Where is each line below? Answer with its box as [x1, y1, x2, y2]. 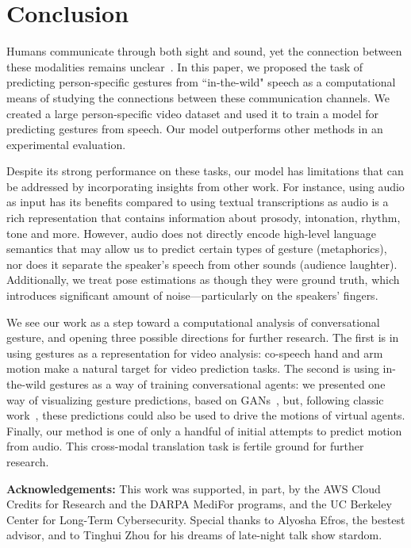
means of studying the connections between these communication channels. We [6, 89, 390, 105]
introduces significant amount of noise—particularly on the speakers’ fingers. [6, 287, 378, 304]
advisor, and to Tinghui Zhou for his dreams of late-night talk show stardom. [6, 527, 382, 543]
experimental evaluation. [6, 136, 126, 152]
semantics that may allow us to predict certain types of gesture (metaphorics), [6, 240, 387, 257]
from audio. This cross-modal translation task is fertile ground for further [6, 438, 364, 454]
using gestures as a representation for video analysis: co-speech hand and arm [6, 344, 383, 361]
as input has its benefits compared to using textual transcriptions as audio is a [6, 194, 389, 210]
